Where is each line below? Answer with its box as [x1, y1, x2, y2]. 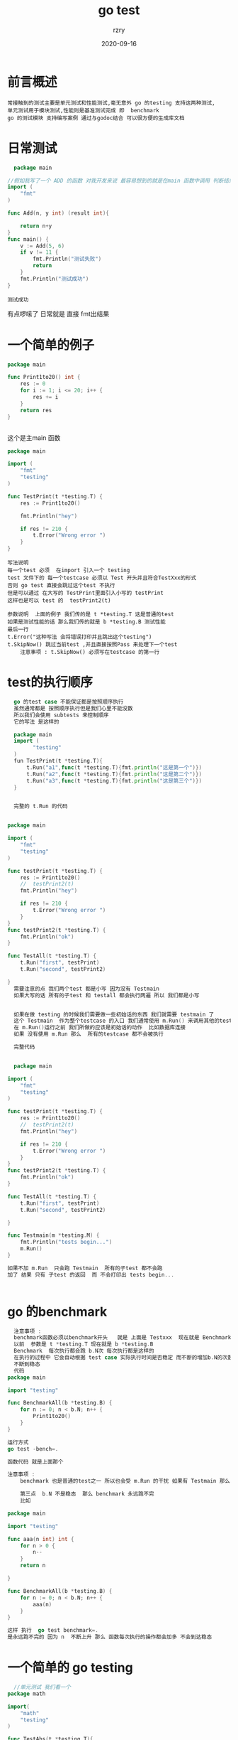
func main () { [7, 235, 50, 243]
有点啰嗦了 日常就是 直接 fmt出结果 [7, 309, 110, 318]
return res [20, 407, 52, 414]
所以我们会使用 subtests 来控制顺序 [13, 711, 109, 719]
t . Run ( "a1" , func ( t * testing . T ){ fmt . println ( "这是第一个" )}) [25, 763, 203, 771]
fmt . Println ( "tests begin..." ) [20, 1239, 113, 1246]
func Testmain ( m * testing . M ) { [7, 1232, 100, 1239]
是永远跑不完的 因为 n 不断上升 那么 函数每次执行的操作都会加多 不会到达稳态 [7, 1633, 212, 1640]
